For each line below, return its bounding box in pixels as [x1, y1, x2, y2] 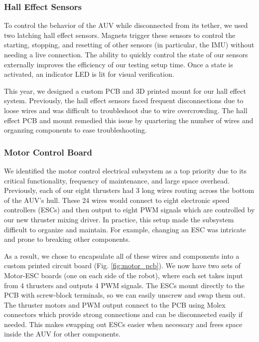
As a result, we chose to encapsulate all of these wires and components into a [4, 250, 240, 261]
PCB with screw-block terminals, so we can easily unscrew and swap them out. [4, 290, 246, 300]
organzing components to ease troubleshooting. [4, 125, 147, 135]
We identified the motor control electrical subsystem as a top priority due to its [4, 165, 247, 175]
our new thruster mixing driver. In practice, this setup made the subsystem [4, 214, 234, 224]
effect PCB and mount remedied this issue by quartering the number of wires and [4, 115, 254, 125]
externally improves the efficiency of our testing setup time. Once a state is [4, 59, 233, 69]
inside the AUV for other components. [4, 329, 121, 339]
